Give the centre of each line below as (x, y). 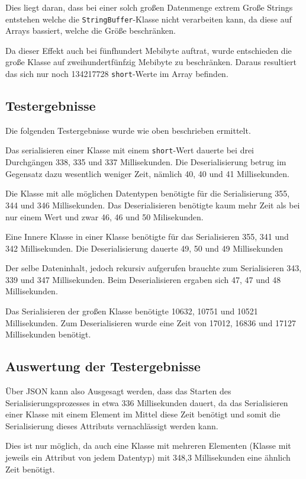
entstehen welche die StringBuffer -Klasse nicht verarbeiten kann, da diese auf (149, 19)
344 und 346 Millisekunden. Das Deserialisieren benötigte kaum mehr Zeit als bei (153, 205)
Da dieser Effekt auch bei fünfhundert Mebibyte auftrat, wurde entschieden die (149, 50)
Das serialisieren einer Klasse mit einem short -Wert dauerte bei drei (130, 150)
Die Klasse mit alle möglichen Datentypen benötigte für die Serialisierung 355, (148, 193)
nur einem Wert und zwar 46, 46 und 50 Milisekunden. (104, 216)
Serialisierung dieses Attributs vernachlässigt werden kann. (112, 425)
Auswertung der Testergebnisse (103, 366)
